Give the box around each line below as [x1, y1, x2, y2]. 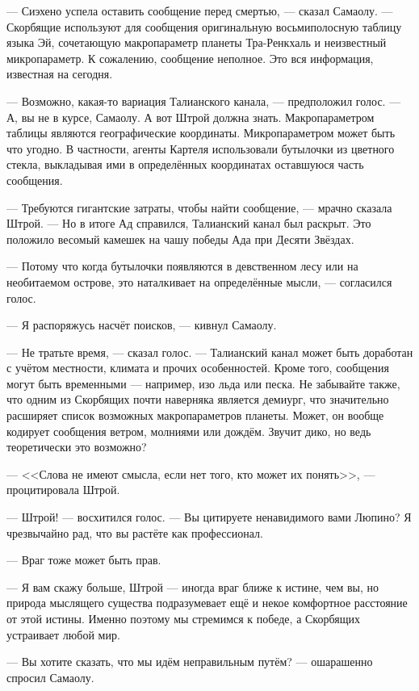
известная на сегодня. [6, 65, 113, 82]
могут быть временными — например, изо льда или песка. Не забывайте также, [6, 375, 400, 392]
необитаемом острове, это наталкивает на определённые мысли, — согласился [6, 273, 392, 290]
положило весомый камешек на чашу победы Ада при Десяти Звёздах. [6, 230, 354, 247]
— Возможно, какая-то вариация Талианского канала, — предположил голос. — [6, 92, 401, 109]
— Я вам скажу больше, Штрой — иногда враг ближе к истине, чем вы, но [6, 578, 379, 595]
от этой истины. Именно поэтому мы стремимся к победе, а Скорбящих [6, 610, 360, 626]
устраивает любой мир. [6, 626, 120, 643]
